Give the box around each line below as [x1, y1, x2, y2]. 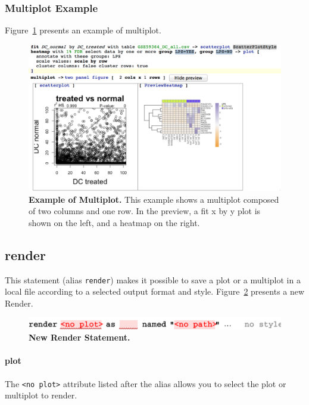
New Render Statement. [29, 331, 130, 344]
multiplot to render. [5, 389, 77, 401]
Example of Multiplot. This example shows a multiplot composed [29, 193, 279, 205]
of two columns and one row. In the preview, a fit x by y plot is [29, 205, 261, 217]
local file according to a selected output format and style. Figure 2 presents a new [5, 285, 305, 298]
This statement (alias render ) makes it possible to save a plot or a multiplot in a [5, 273, 301, 286]
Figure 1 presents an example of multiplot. [5, 24, 161, 36]
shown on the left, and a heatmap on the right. [29, 216, 200, 228]
